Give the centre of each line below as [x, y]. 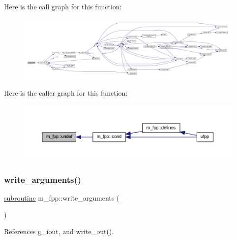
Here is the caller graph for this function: [66, 92]
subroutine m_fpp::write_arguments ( [62, 198]
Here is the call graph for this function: [63, 6]
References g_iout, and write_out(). [59, 231]
